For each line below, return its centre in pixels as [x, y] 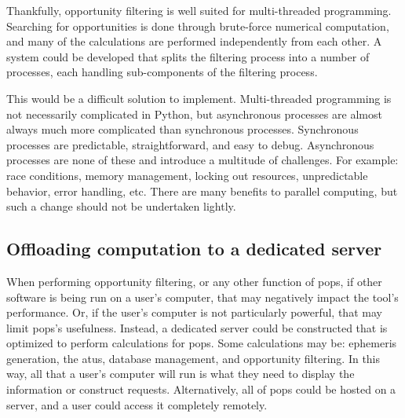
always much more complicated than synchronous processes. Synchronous [182, 129]
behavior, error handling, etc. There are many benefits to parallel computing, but [202, 191]
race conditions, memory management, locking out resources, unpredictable [187, 175]
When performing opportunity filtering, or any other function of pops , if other [194, 281]
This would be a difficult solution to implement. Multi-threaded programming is [199, 98]
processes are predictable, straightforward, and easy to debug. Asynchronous [190, 144]
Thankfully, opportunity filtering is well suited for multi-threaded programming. [199, 10]
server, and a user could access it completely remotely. [137, 404]
